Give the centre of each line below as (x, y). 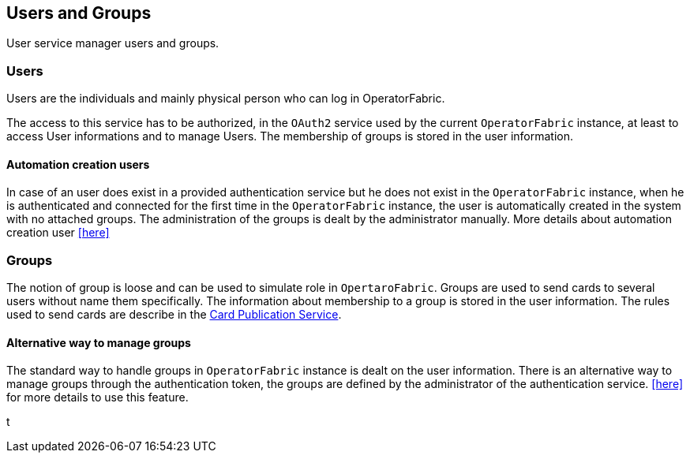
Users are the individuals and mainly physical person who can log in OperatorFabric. (226, 99)
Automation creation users (78, 164)
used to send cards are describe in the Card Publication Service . (174, 315)
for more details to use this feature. (97, 397)
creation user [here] (58, 233)
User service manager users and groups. (113, 43)
